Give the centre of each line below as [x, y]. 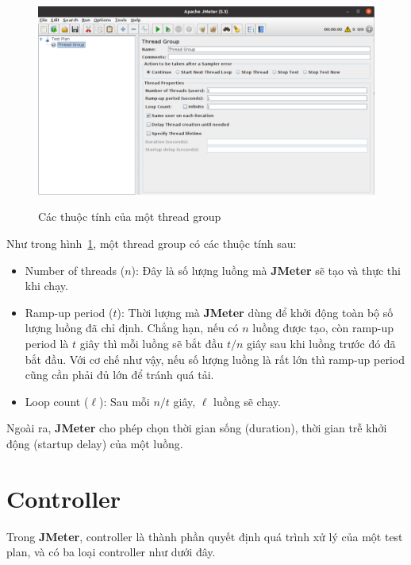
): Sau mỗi [124, 401]
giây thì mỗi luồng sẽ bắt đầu [152, 343]
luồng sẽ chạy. [247, 401]
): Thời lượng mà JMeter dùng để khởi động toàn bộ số [255, 312]
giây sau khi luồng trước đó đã [321, 343]
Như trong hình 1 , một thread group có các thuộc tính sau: [152, 244]
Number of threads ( [75, 270]
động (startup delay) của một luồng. [95, 443]
